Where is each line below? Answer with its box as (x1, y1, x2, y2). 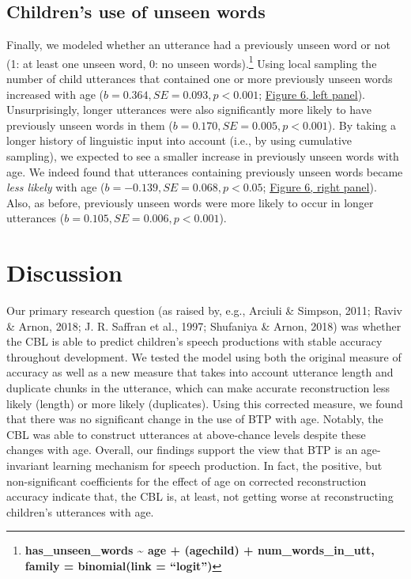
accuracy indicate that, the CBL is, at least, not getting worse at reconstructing (6, 488, 394, 505)
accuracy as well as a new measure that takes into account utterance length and (6, 364, 394, 380)
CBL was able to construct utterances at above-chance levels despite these (6, 426, 366, 442)
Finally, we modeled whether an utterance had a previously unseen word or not (6, 36, 390, 53)
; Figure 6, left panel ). (258, 85, 365, 102)
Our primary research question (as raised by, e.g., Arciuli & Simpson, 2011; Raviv (6, 302, 402, 319)
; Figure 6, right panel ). (262, 179, 377, 195)
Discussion (6, 256, 123, 289)
